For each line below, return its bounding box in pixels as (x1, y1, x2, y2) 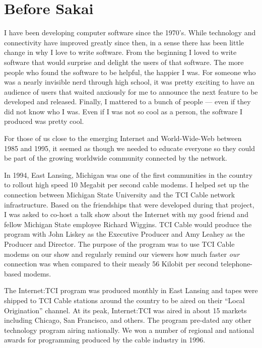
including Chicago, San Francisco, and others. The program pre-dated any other (4, 315, 251, 325)
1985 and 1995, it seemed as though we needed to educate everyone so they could (4, 143, 255, 153)
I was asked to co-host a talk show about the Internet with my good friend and (4, 209, 248, 220)
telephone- (221, 258, 253, 269)
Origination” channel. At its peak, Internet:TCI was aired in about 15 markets (4, 305, 247, 315)
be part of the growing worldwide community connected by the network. (4, 153, 227, 163)
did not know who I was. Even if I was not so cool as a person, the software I (4, 106, 243, 116)
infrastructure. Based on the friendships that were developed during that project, (4, 199, 254, 210)
